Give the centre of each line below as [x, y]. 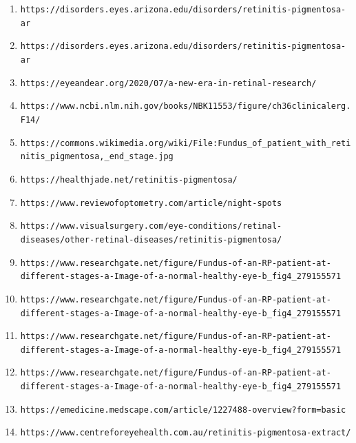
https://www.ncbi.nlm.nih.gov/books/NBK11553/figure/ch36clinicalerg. [186, 106]
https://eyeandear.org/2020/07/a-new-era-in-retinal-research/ [168, 83]
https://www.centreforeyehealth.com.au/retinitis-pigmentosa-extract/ [186, 433]
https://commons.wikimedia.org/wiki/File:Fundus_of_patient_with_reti [186, 143]
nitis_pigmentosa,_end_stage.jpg [97, 157]
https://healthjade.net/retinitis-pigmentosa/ [129, 179]
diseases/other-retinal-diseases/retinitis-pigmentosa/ [151, 239]
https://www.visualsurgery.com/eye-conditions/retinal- [151, 226]
